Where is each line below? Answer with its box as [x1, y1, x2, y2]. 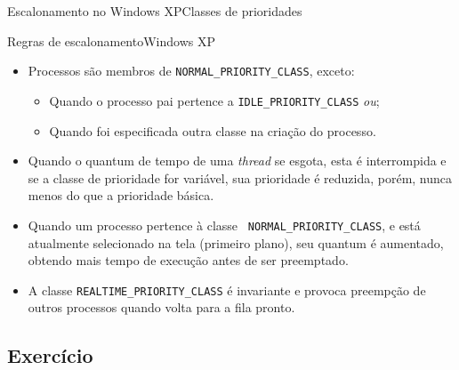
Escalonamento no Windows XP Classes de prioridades [7, 2, 302, 20]
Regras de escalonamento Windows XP [7, 31, 215, 50]
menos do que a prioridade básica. [28, 186, 214, 205]
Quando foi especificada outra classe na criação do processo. [49, 121, 376, 140]
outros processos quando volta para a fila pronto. [28, 298, 295, 317]
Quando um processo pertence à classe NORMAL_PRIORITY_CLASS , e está [28, 215, 421, 234]
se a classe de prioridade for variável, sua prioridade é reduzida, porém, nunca [28, 168, 453, 187]
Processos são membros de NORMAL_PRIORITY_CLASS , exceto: [28, 61, 355, 80]
